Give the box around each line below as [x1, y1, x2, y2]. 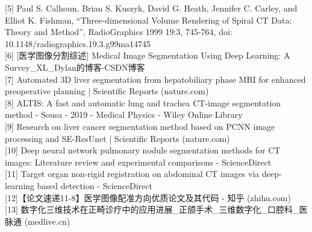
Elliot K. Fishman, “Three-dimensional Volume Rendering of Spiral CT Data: [5, 13, 292, 26]
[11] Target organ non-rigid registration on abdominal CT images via [5, 167, 260, 180]
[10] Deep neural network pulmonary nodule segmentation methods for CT [5, 144, 281, 156]
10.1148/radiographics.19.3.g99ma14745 [5, 37, 151, 50]
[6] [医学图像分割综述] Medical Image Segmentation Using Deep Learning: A [5, 49, 290, 62]
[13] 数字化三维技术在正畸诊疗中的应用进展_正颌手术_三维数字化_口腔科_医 [5, 203, 308, 216]
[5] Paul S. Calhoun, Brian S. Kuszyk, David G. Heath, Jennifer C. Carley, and [5, 2, 298, 14]
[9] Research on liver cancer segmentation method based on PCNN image [5, 120, 275, 132]
